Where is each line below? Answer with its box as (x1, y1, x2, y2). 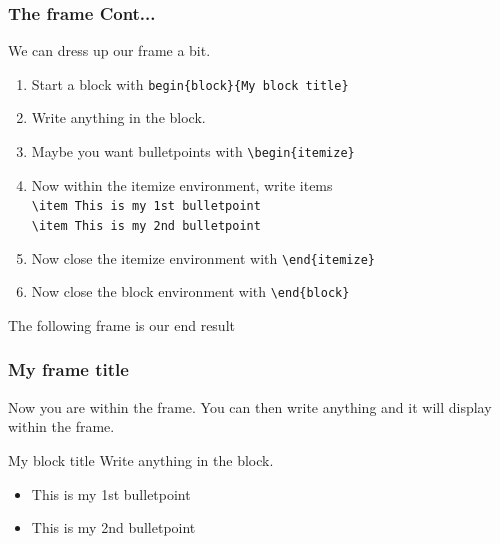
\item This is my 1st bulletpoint (31, 199, 261, 214)
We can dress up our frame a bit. (8, 40, 211, 61)
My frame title (8, 357, 129, 382)
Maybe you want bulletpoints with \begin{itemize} (31, 141, 355, 162)
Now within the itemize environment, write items (31, 174, 333, 195)
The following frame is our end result (8, 314, 235, 335)
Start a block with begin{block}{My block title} (31, 73, 349, 94)
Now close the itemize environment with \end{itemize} (31, 247, 375, 268)
